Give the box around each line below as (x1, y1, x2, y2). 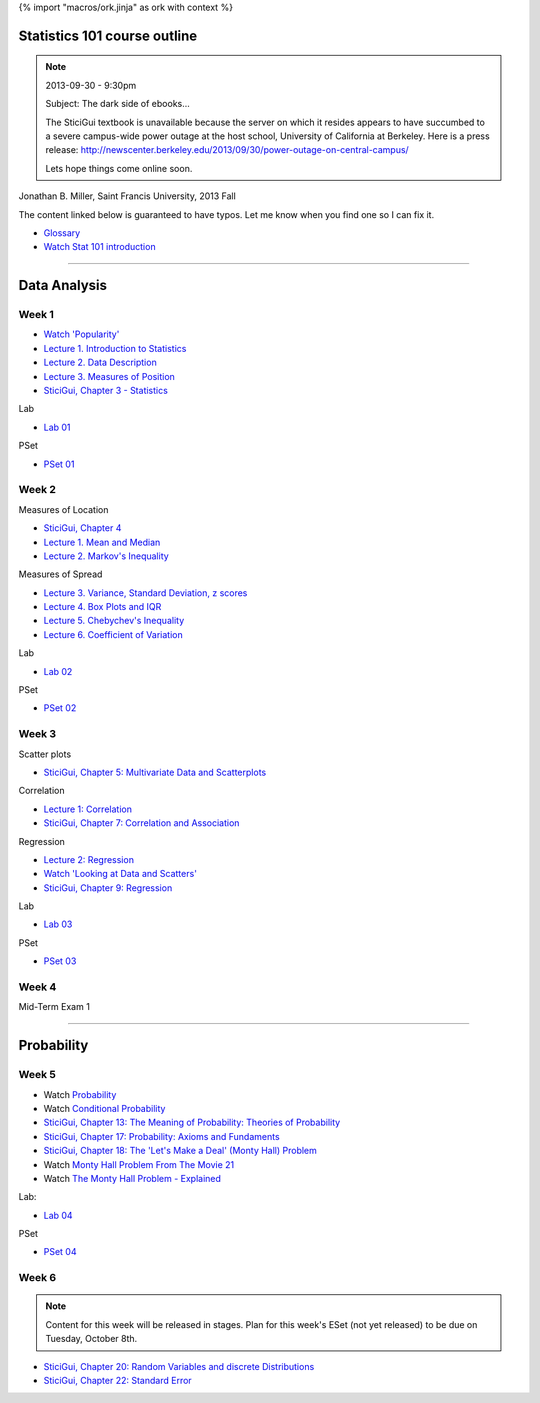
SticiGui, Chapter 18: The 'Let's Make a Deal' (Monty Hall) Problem (43, 1145, 317, 1157)
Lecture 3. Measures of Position (43, 370, 175, 382)
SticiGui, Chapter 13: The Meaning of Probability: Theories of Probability (43, 1116, 341, 1129)
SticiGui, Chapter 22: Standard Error (43, 1374, 192, 1386)
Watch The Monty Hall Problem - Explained (43, 1172, 222, 1184)
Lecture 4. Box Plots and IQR (43, 601, 162, 613)
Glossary (43, 226, 81, 239)
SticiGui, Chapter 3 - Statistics (43, 385, 169, 397)
